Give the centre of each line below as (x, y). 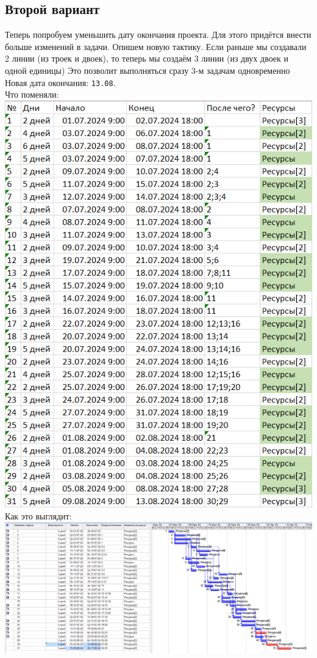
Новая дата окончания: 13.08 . (60, 82)
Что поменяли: (32, 94)
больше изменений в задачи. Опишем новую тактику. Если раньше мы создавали (156, 46)
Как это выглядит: (38, 516)
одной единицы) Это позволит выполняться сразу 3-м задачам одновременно (148, 70)
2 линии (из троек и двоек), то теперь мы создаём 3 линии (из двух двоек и (147, 58)
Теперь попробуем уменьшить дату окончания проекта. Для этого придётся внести (158, 34)
